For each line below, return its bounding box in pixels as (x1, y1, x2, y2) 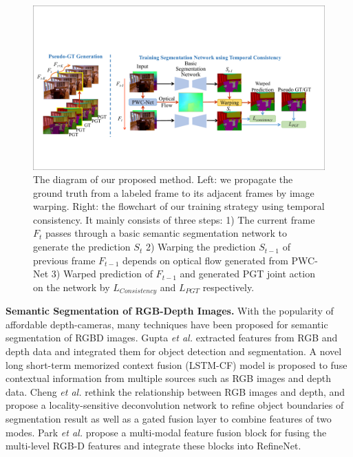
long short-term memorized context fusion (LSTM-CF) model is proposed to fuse (6, 357, 347, 372)
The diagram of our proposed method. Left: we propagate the (33, 172, 293, 187)
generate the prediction (33, 240, 131, 254)
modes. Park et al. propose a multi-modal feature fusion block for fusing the (6, 425, 327, 439)
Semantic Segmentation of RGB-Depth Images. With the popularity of (6, 304, 334, 318)
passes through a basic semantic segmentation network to (45, 226, 287, 240)
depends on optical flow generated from (122, 253, 288, 267)
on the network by (33, 279, 110, 294)
